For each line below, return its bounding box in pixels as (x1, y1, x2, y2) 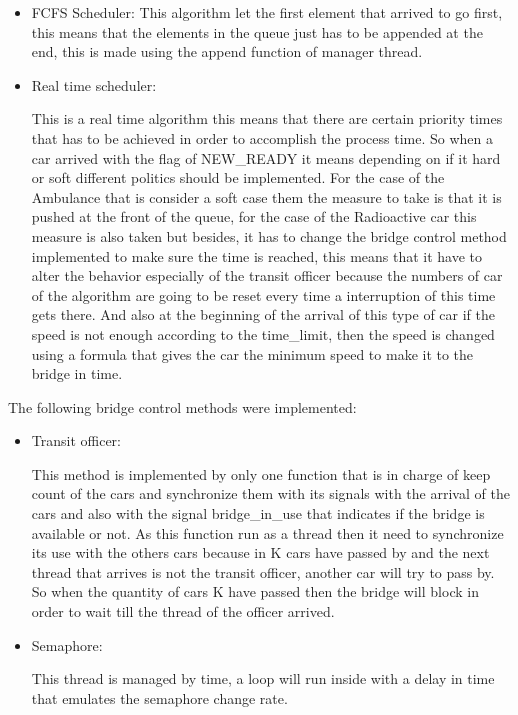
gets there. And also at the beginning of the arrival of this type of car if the (31, 304, 495, 325)
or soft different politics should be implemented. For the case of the (31, 167, 445, 188)
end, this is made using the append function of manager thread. (31, 41, 423, 62)
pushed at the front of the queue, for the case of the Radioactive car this (31, 206, 477, 227)
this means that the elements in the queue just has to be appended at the (31, 21, 483, 42)
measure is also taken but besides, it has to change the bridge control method (31, 225, 507, 246)
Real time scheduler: (31, 74, 157, 95)
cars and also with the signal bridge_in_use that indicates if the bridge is (31, 503, 485, 524)
